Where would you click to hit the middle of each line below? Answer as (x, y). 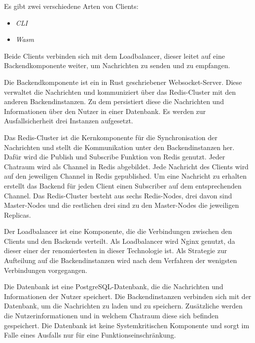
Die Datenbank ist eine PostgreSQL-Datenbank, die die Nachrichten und (114, 286)
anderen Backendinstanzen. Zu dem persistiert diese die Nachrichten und (114, 101)
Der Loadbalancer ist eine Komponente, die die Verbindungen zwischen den (118, 231)
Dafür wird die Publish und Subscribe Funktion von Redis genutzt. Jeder (115, 157)
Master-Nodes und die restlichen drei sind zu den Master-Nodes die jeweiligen (122, 205)
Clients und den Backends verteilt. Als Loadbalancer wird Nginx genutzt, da (120, 241)
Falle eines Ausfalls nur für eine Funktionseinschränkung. (90, 335)
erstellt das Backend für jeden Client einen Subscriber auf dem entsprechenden (123, 185)
